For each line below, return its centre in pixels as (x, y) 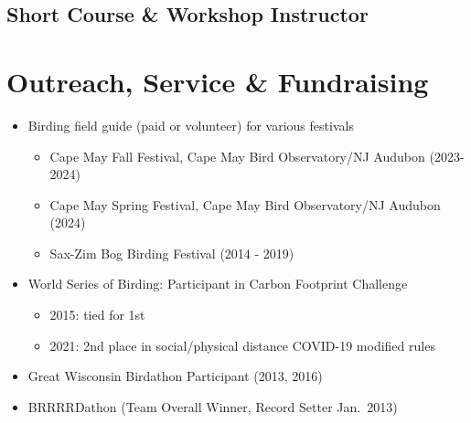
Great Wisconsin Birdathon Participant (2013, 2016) (175, 376)
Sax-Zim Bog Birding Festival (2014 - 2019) (172, 253)
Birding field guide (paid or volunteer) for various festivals (191, 125)
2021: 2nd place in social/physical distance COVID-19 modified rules (242, 345)
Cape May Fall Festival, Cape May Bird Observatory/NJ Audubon (237, 156)
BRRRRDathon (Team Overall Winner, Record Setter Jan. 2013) (213, 406)
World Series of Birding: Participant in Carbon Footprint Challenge (218, 284)
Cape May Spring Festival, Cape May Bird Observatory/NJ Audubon (245, 204)
